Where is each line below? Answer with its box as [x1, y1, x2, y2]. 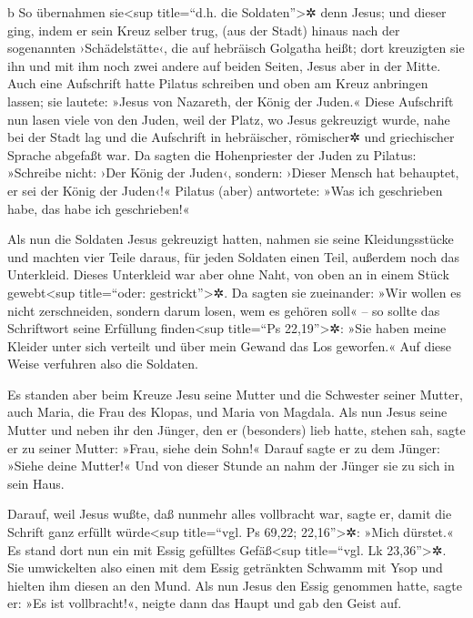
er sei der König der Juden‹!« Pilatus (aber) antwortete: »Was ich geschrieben [7, 180, 443, 199]
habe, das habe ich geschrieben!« [7, 198, 190, 218]
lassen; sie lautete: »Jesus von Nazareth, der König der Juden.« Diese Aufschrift [7, 91, 454, 110]
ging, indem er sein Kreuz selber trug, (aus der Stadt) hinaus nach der [7, 20, 400, 39]
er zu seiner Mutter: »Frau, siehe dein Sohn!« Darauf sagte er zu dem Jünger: [7, 438, 440, 457]
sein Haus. [7, 473, 65, 492]
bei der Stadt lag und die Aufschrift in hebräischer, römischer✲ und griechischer [7, 127, 455, 147]
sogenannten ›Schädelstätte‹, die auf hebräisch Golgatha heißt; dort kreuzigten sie [7, 38, 465, 57]
